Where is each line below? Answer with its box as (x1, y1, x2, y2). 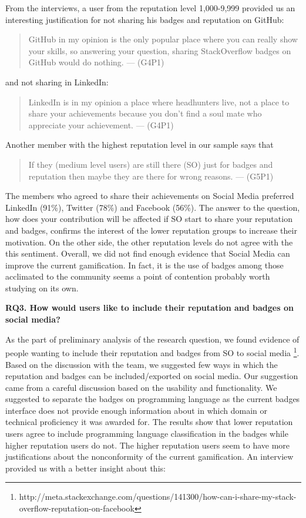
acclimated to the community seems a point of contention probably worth (5, 270, 270, 283)
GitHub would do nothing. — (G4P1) (28, 56, 164, 68)
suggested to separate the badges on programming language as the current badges (5, 393, 300, 405)
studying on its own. (5, 281, 79, 294)
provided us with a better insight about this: (5, 461, 166, 474)
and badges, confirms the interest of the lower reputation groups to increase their (5, 224, 297, 236)
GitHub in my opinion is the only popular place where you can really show (28, 33, 298, 45)
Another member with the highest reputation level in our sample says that (5, 138, 274, 151)
